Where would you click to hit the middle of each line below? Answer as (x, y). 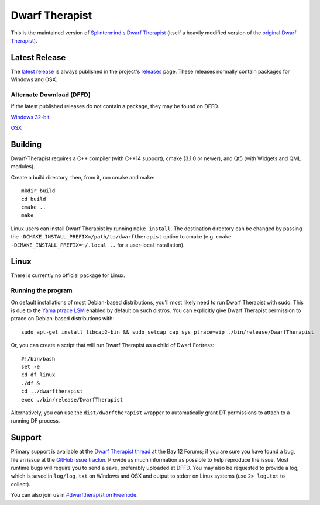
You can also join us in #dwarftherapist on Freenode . (75, 495)
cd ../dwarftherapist (52, 391)
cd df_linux (38, 375)
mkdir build (38, 191)
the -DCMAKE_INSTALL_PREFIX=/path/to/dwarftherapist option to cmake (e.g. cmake (121, 237)
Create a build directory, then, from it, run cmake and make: (83, 177)
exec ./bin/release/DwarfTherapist (72, 399)
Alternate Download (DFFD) (51, 95)
